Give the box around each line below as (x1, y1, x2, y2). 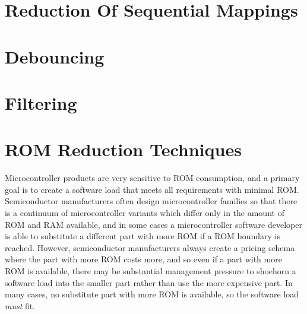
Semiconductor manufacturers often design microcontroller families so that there (5, 195, 297, 207)
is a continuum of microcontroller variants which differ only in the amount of (5, 207, 284, 219)
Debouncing (5, 44, 105, 68)
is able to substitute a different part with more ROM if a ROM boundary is (5, 230, 281, 242)
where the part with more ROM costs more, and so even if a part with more (5, 253, 282, 265)
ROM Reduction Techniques (5, 137, 242, 161)
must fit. (5, 299, 36, 312)
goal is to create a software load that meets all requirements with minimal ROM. (5, 183, 299, 195)
